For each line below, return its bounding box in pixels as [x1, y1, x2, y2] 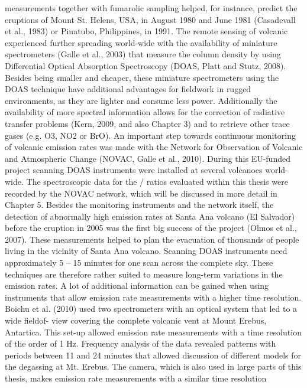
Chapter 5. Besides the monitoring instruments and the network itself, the [5, 198, 274, 211]
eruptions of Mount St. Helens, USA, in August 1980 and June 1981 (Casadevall [5, 13, 296, 25]
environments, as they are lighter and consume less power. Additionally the [5, 94, 277, 106]
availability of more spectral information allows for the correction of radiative [5, 106, 285, 118]
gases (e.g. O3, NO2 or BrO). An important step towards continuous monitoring [5, 129, 296, 141]
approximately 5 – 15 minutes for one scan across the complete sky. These [5, 256, 273, 269]
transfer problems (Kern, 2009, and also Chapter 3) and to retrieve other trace [5, 117, 290, 129]
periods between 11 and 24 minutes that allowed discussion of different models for [5, 348, 302, 361]
